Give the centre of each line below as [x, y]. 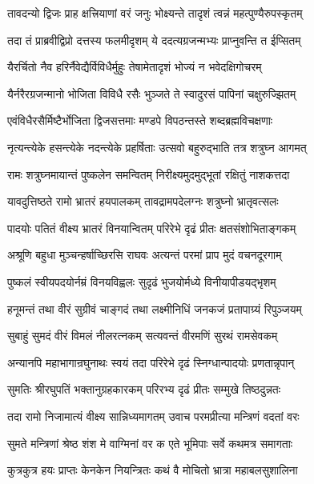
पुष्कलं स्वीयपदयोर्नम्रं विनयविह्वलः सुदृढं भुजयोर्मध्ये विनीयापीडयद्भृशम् [142, 281]
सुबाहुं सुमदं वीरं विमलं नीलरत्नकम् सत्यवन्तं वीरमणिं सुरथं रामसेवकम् [143, 336]
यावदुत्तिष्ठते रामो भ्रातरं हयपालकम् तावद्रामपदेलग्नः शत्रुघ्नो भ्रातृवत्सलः [143, 201]
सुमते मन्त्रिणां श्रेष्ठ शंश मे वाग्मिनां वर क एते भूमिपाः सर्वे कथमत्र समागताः [150, 443]
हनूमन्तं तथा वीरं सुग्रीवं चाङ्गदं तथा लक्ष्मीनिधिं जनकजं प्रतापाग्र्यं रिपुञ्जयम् [155, 308]
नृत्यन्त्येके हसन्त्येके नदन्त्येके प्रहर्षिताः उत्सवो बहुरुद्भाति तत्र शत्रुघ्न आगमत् [157, 147]
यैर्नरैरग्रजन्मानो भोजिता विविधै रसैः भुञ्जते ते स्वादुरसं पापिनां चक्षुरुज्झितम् [152, 93]
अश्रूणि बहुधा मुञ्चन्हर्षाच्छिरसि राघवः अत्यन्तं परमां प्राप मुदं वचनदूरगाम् [145, 255]
